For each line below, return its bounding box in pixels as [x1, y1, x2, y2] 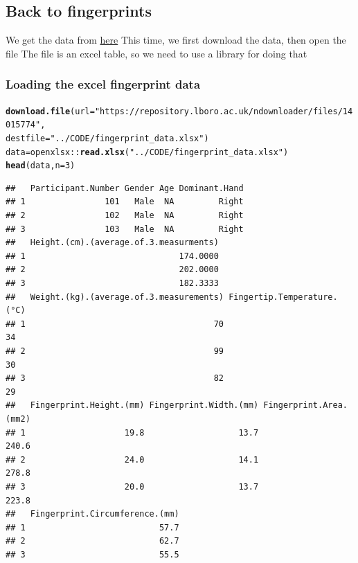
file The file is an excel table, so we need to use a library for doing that [6, 46, 307, 60]
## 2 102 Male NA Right [6, 211, 244, 221]
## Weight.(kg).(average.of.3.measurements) [6, 292, 224, 302]
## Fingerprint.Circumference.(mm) [6, 509, 179, 519]
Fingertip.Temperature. [229, 292, 338, 302]
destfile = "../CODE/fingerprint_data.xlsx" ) [6, 133, 209, 143]
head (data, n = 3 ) [6, 161, 75, 171]
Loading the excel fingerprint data [6, 75, 201, 93]
